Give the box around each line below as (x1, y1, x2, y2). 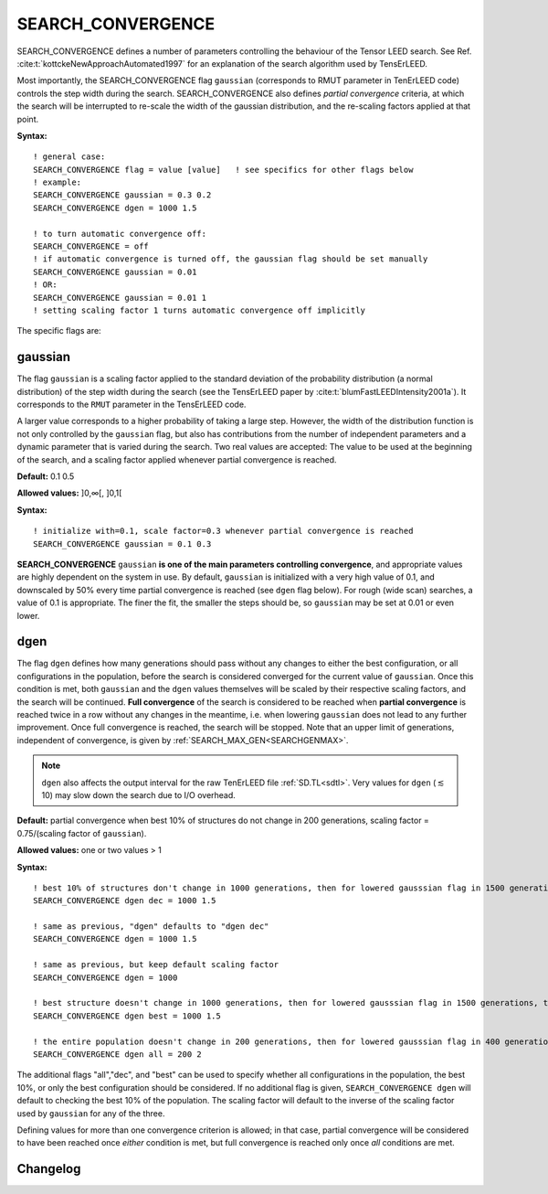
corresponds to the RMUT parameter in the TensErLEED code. (16, 399, 247, 410)
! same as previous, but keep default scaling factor (33, 960, 279, 970)
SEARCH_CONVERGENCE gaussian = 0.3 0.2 (33, 190, 212, 200)
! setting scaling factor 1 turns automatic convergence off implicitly (33, 304, 365, 315)
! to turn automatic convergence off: (33, 229, 207, 239)
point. (16, 113, 39, 124)
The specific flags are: (16, 325, 101, 336)
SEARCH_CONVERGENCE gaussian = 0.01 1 (33, 293, 207, 303)
